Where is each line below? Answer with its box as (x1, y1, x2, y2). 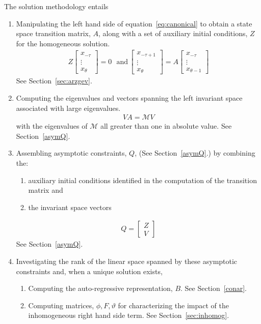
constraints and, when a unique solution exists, (16, 266, 163, 276)
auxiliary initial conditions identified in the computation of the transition (28, 174, 257, 185)
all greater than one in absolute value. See (100, 121, 232, 131)
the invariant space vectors (28, 201, 112, 212)
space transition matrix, (16, 28, 91, 39)
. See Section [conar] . (180, 283, 247, 293)
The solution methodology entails (4, 1, 109, 11)
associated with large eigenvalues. (16, 102, 121, 113)
